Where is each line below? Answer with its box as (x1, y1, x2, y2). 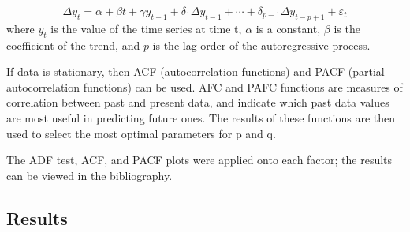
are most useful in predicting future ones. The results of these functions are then (6, 109, 396, 125)
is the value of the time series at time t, (50, 20, 242, 36)
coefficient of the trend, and (6, 36, 140, 53)
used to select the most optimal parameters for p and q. (6, 125, 276, 141)
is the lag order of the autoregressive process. (152, 36, 371, 53)
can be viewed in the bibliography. (6, 167, 173, 183)
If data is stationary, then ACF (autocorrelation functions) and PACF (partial (6, 63, 385, 80)
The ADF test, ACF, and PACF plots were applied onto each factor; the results (6, 152, 393, 168)
